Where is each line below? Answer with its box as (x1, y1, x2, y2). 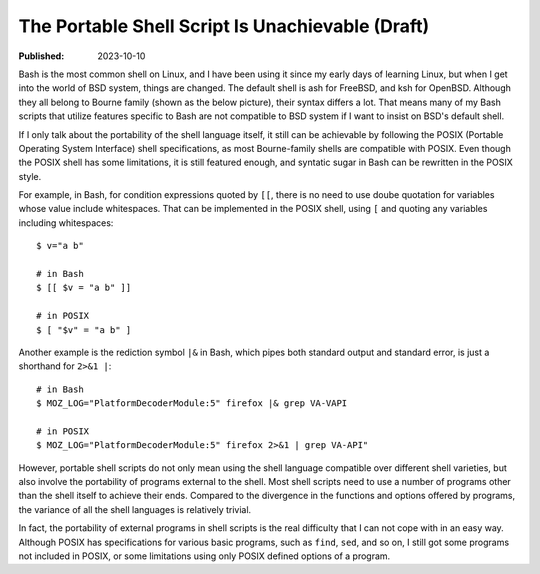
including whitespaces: (18, 216, 114, 229)
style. (18, 170, 42, 182)
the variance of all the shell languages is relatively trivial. (18, 503, 252, 515)
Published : (18, 50, 65, 62)
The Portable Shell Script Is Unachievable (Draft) (18, 15, 430, 37)
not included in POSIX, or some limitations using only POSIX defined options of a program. (18, 550, 391, 562)
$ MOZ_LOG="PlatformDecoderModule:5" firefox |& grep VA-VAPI (36, 398, 348, 409)
